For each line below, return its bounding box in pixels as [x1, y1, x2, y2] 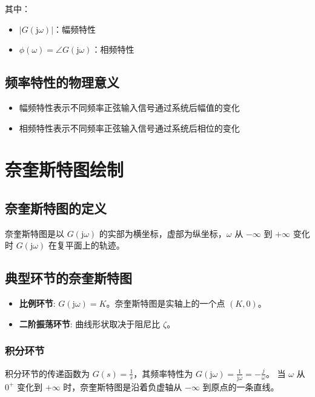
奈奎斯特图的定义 [5, 198, 107, 217]
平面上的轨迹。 [65, 239, 125, 252]
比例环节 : [19, 297, 56, 310]
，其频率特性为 [133, 367, 193, 379]
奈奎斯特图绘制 [5, 157, 124, 182]
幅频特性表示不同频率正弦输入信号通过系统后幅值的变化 [19, 101, 240, 113]
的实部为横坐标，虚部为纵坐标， [99, 227, 227, 239]
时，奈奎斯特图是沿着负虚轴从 [63, 380, 182, 393]
